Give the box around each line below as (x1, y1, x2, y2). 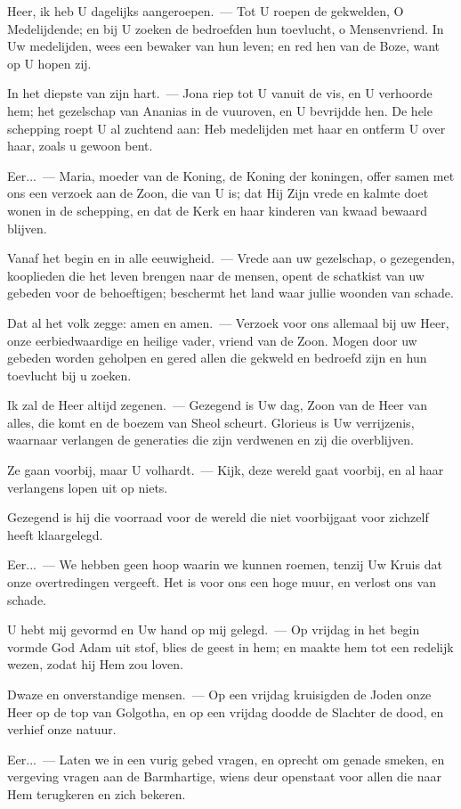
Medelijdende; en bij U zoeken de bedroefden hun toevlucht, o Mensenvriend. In (7, 19, 444, 37)
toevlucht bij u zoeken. (7, 365, 132, 384)
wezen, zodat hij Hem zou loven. (7, 655, 183, 674)
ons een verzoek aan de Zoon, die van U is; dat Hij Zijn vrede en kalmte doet (7, 184, 429, 202)
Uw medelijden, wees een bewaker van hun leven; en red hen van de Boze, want (7, 37, 440, 55)
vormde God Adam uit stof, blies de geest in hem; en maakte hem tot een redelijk (7, 637, 454, 656)
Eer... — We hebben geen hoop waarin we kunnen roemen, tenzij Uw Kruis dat (7, 555, 442, 574)
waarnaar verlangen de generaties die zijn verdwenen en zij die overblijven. (7, 430, 414, 449)
